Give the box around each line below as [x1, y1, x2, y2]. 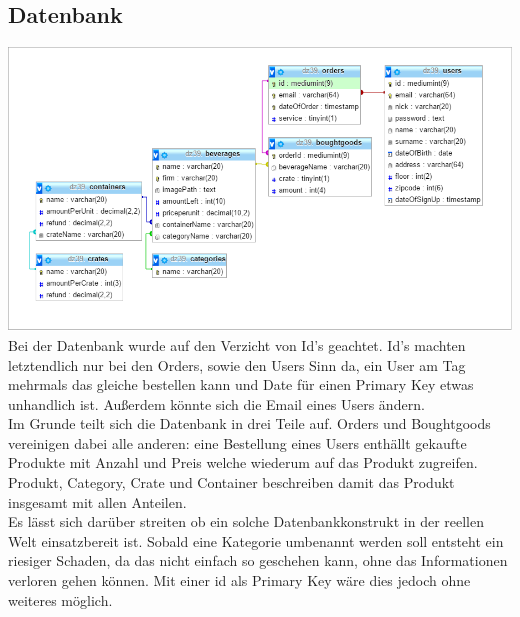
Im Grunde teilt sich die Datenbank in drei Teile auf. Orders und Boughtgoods [8, 413, 491, 434]
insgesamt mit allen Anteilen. [8, 491, 187, 512]
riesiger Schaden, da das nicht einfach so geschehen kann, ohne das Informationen [8, 550, 508, 571]
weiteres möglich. [8, 589, 113, 610]
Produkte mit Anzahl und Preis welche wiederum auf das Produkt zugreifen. [8, 452, 478, 473]
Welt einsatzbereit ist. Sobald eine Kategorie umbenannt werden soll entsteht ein [8, 530, 504, 551]
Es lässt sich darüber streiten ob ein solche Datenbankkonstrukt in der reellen [8, 511, 484, 532]
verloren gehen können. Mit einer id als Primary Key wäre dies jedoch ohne [8, 570, 471, 591]
